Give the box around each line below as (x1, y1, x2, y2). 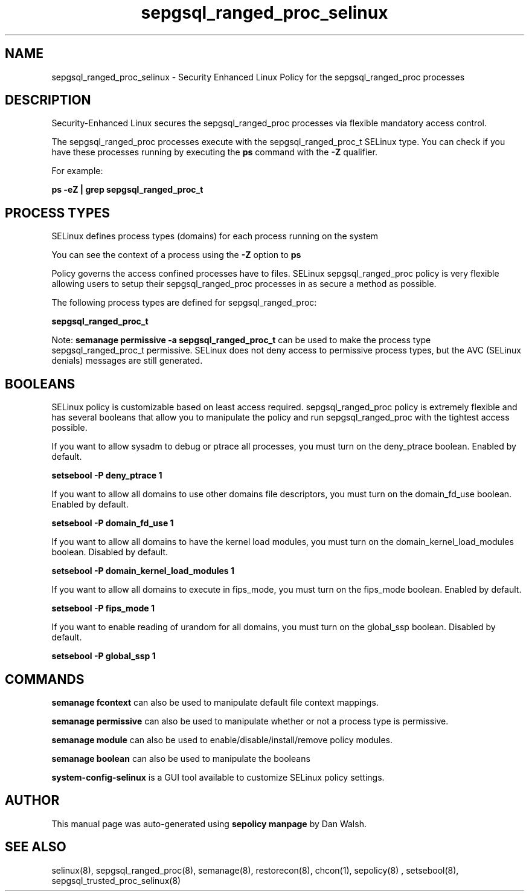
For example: (51, 166, 103, 176)
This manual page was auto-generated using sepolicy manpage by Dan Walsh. (51, 818, 367, 829)
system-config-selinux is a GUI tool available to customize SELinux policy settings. (51, 772, 385, 782)
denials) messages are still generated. (51, 355, 203, 366)
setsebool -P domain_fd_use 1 (51, 518, 174, 529)
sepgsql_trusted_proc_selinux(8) (51, 875, 181, 886)
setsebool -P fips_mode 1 (51, 603, 155, 614)
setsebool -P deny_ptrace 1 (51, 470, 162, 481)
